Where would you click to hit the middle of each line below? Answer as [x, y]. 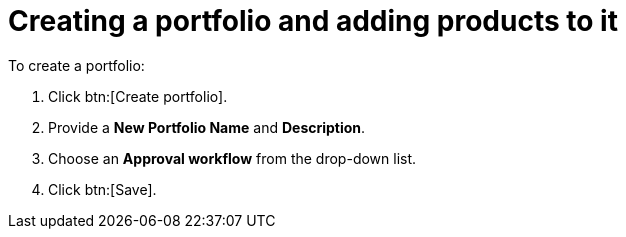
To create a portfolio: [76, 65]
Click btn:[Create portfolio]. [138, 96]
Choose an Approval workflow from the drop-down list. [232, 158]
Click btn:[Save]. [102, 189]
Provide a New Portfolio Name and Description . [207, 127]
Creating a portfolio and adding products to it [313, 21]
